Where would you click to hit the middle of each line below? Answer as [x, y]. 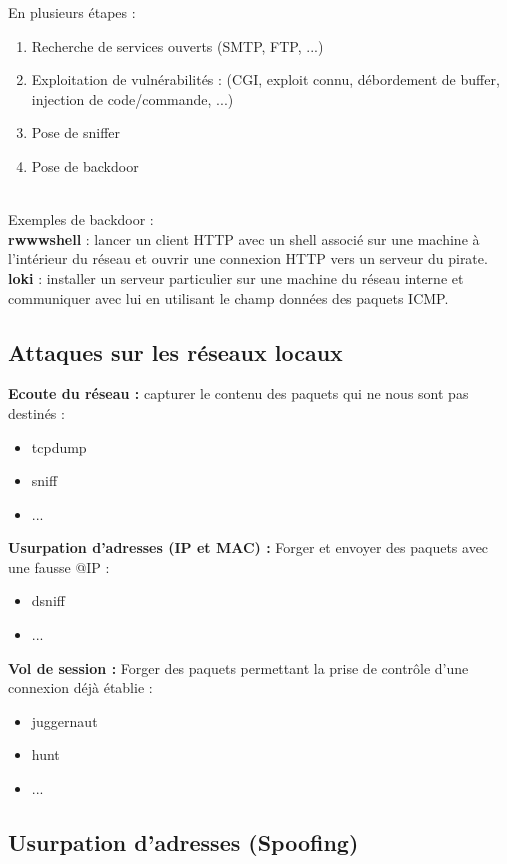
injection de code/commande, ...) [132, 98]
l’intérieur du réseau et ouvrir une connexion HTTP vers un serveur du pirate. [248, 258]
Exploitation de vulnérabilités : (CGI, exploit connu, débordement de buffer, [265, 79]
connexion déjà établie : [80, 687]
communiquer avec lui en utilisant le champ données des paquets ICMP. [228, 297]
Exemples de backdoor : [81, 219]
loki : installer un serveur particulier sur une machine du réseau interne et [236, 277]
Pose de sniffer [76, 132]
